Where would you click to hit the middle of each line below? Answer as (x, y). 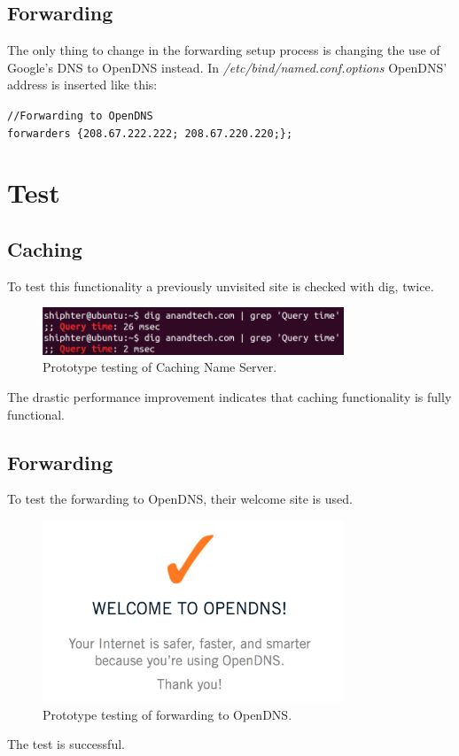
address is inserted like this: (82, 85)
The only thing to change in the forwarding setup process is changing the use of (224, 50)
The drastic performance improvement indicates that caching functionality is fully (229, 396)
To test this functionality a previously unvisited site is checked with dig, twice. (221, 285)
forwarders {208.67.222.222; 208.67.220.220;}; (150, 133)
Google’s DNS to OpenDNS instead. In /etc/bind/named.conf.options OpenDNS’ (227, 67)
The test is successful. (66, 744)
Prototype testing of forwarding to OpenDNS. (167, 714)
